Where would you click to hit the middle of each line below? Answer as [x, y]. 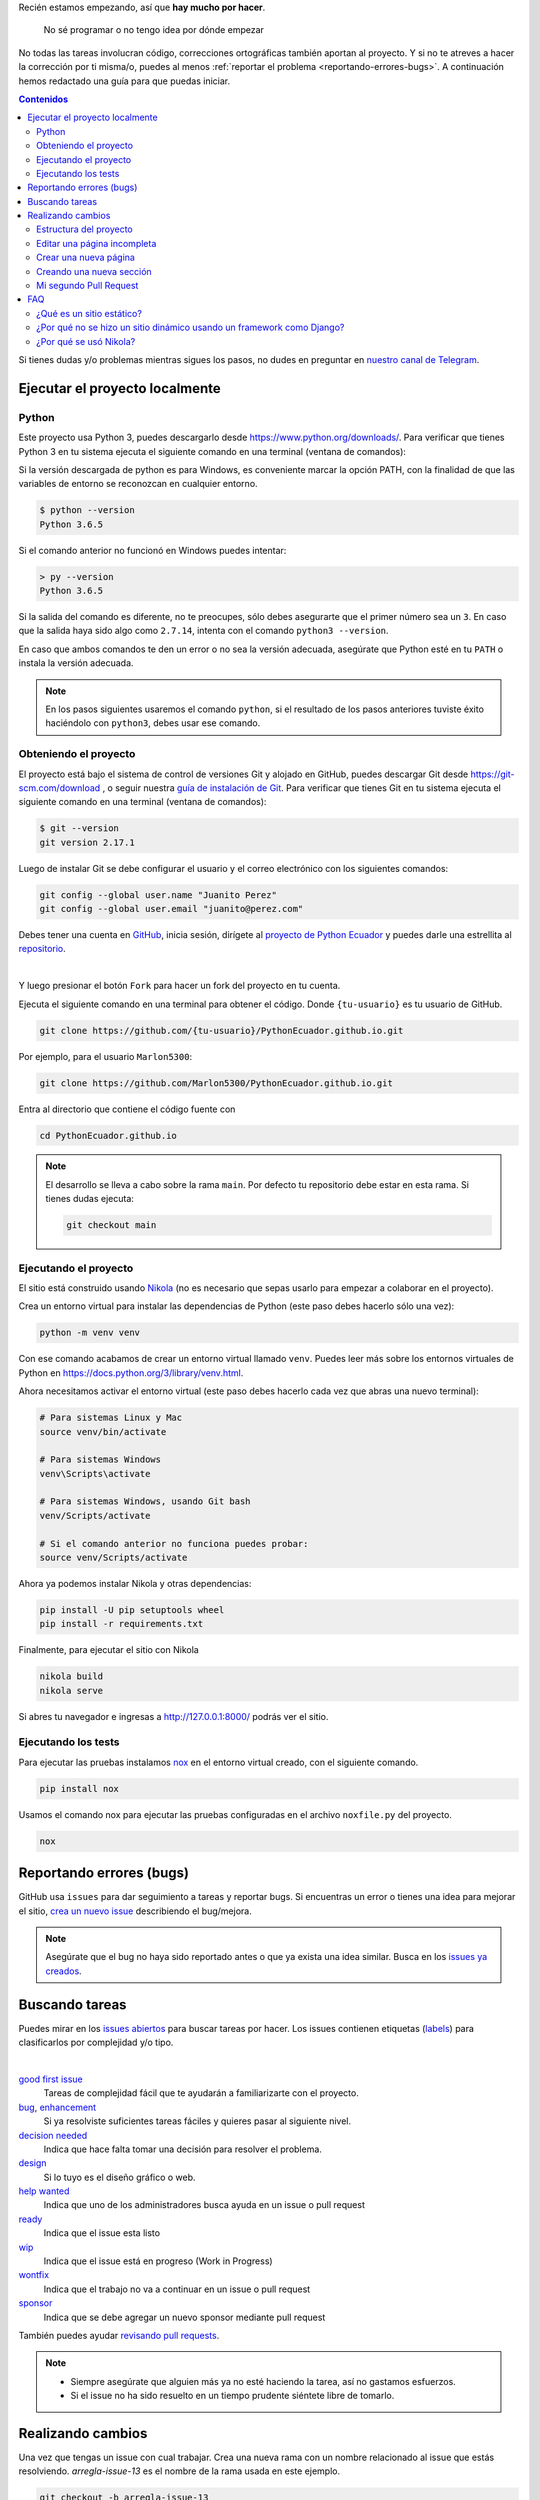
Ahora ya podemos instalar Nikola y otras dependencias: [135, 1583]
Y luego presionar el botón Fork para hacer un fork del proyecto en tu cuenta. [179, 986]
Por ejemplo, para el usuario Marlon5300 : [105, 1056]
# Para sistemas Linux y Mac [111, 1418]
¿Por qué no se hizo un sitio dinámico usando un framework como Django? [190, 327]
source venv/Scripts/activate [113, 1558]
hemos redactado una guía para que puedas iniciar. [124, 81]
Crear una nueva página [85, 257]
